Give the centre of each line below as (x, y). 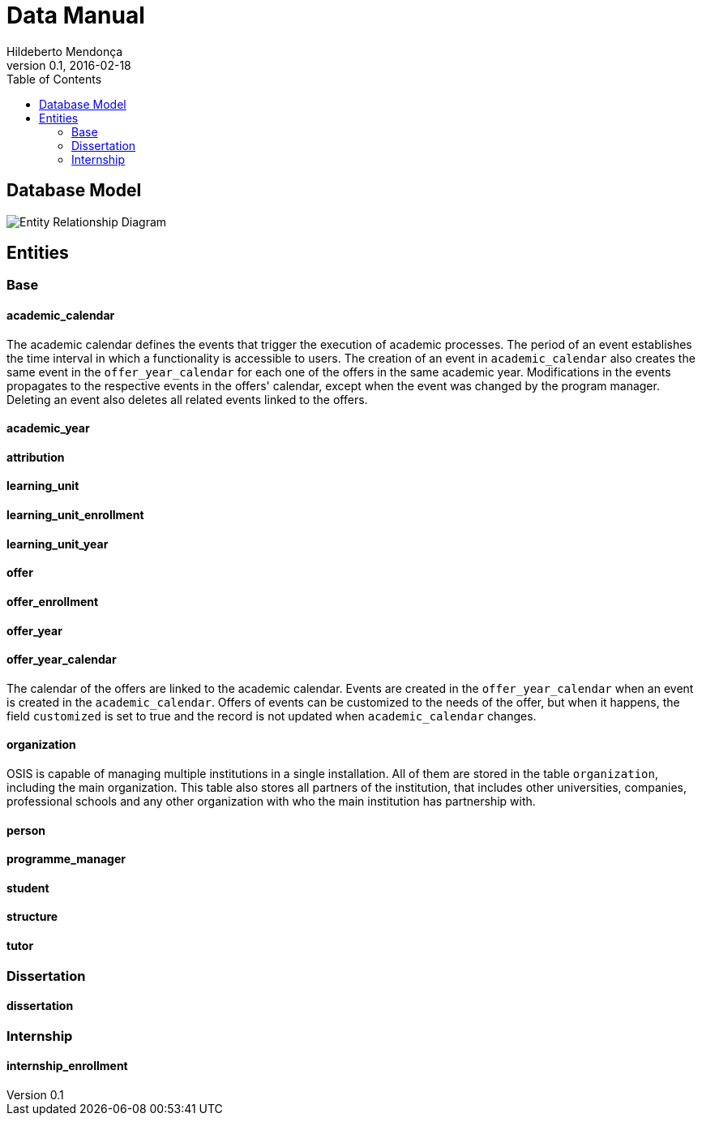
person (26, 830)
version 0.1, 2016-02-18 (69, 65)
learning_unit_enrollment (75, 515)
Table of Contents (54, 79)
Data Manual (76, 15)
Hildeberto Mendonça (65, 51)
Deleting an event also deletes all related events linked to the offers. (187, 399)
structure (32, 917)
